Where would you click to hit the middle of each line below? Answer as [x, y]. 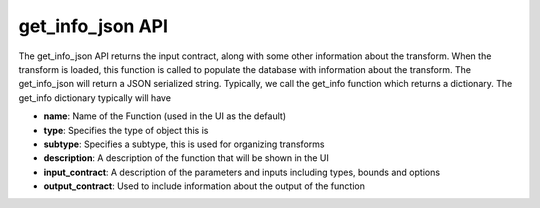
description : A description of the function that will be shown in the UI [186, 158]
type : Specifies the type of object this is [126, 130]
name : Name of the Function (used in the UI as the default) [165, 116]
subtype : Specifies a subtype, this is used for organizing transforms [184, 144]
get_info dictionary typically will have [95, 97]
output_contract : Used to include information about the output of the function [204, 186]
